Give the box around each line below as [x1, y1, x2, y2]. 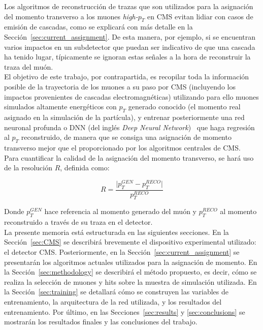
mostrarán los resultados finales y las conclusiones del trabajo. [4, 316, 198, 327]
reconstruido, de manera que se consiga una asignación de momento [21, 132, 232, 142]
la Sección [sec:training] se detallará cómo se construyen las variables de [4, 286, 228, 297]
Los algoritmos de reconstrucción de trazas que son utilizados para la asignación [4, 1, 253, 11]
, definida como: [60, 162, 110, 173]
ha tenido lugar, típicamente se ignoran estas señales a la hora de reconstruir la [4, 51, 251, 62]
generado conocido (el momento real [128, 101, 241, 112]
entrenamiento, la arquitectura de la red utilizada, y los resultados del [4, 296, 222, 307]
